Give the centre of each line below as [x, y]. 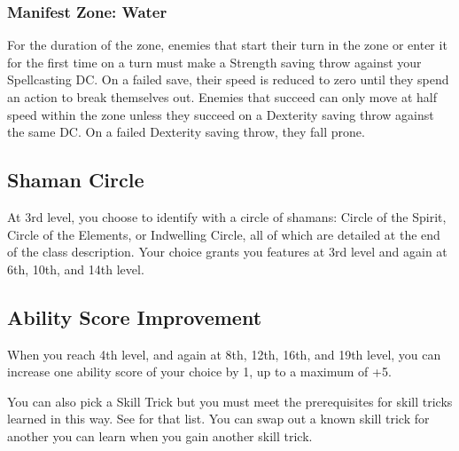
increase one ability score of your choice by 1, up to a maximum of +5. [199, 372]
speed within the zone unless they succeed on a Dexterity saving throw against [221, 114]
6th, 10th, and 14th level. [76, 269]
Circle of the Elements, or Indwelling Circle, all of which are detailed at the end [224, 234]
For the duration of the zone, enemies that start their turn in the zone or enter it [227, 45]
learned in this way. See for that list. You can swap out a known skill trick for [218, 419]
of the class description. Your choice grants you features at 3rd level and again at [227, 252]
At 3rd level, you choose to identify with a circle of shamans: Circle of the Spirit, [227, 216]
